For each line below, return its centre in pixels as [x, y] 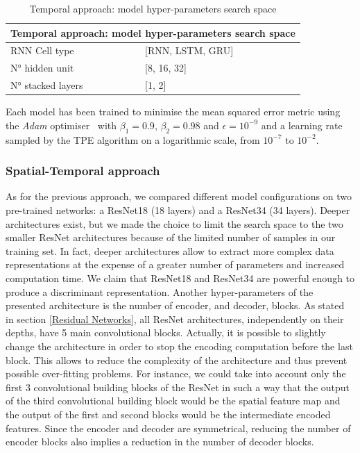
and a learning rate [302, 125]
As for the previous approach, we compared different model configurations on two [179, 196]
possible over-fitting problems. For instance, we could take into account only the [176, 373]
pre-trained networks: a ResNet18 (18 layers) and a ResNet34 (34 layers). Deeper [178, 210]
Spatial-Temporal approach [83, 171]
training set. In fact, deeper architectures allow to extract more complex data [170, 250]
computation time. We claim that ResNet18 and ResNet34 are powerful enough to [180, 278]
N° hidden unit [42, 68]
